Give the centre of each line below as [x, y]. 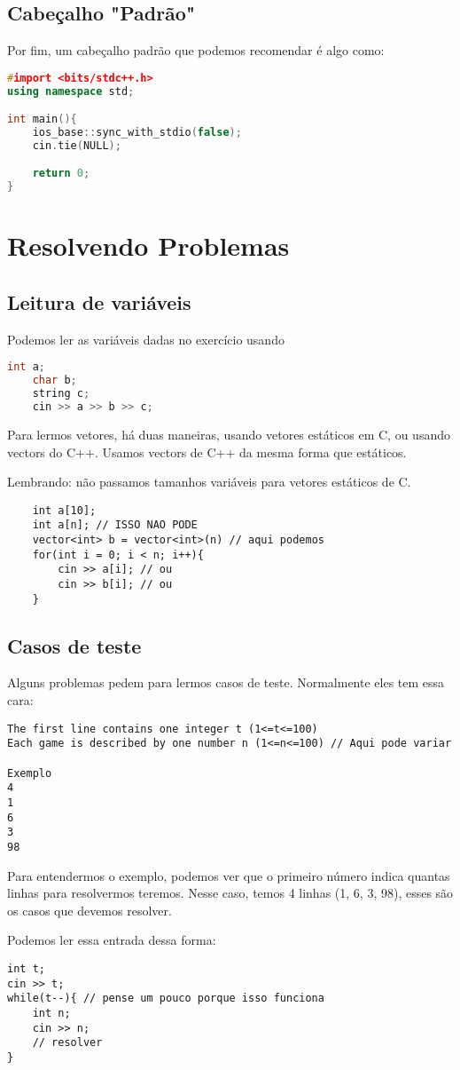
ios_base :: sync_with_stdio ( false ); [137, 133]
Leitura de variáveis [99, 302]
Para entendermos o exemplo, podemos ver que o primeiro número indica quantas [229, 875]
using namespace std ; [71, 91]
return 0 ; [61, 174]
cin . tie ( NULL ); [77, 145]
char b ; [55, 380]
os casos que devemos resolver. [90, 910]
